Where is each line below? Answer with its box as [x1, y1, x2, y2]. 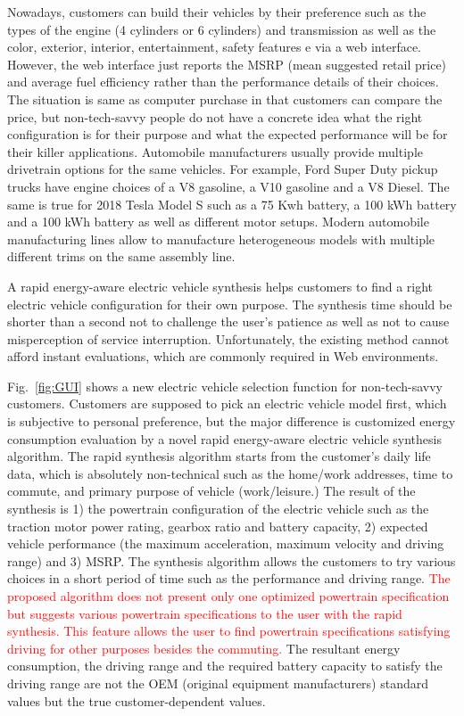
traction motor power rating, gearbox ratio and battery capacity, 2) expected [7, 516, 428, 535]
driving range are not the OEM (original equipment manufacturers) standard [7, 673, 429, 692]
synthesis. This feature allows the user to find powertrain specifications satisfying [7, 621, 451, 640]
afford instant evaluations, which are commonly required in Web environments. [7, 347, 439, 366]
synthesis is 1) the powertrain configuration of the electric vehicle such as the [7, 499, 429, 518]
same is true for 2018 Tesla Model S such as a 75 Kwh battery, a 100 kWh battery [7, 194, 457, 213]
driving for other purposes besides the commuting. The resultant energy [7, 638, 401, 657]
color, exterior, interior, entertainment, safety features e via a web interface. [7, 37, 422, 56]
